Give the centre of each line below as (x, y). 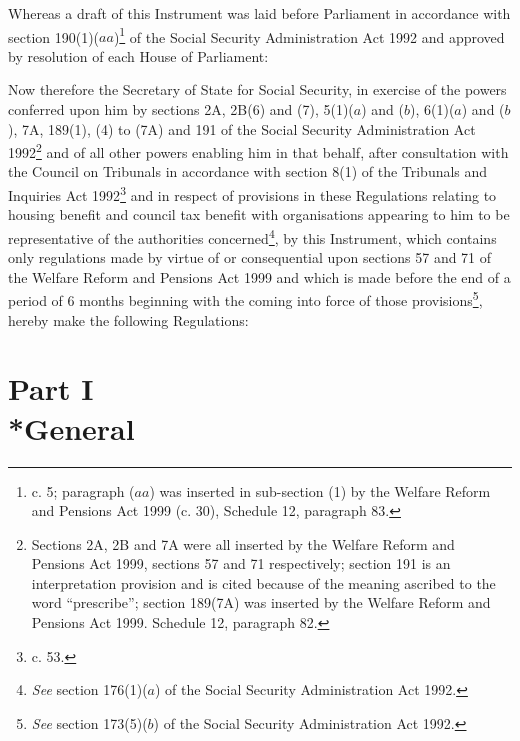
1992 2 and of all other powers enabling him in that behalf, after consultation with (258, 150)
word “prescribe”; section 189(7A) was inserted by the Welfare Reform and (261, 602)
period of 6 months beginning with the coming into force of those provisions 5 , (245, 298)
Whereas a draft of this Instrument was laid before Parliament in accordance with (259, 13)
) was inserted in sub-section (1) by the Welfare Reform (320, 490)
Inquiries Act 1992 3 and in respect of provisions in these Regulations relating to (252, 193)
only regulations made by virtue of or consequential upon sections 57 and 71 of (250, 257)
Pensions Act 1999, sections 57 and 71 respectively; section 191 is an (241, 563)
